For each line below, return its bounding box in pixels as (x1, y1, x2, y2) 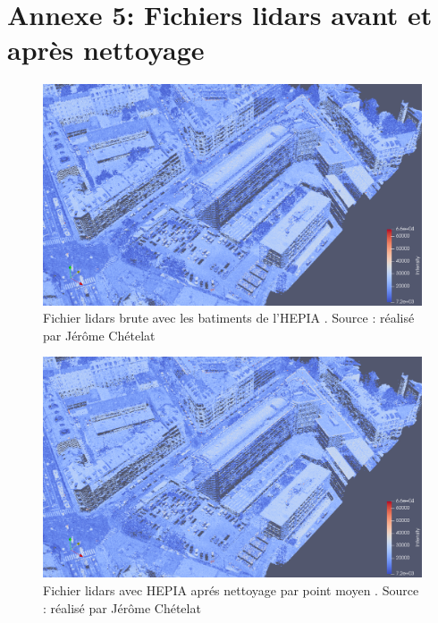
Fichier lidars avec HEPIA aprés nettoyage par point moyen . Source (43, 581, 419, 600)
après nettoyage (7, 31, 205, 68)
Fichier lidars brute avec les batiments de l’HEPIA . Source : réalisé (43, 308, 415, 327)
